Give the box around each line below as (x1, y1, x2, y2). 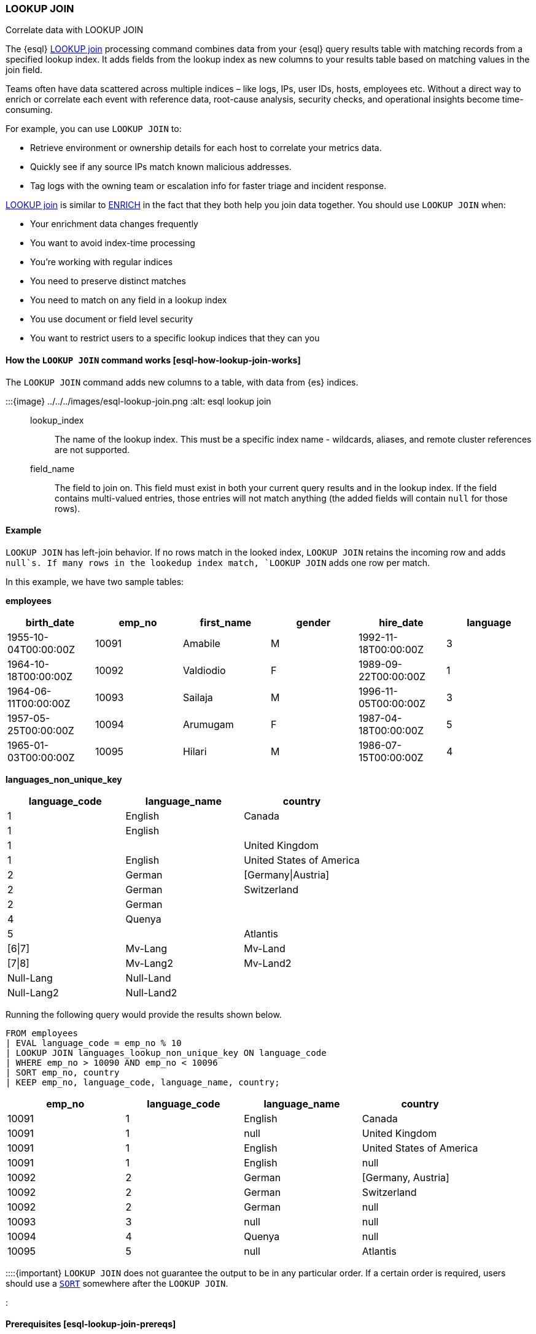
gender (296, 616, 331, 629)
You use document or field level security (30, 314, 193, 325)
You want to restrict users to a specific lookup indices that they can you (30, 333, 320, 344)
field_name (30, 463, 75, 474)
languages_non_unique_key (6, 774, 122, 785)
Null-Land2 (125, 986, 177, 999)
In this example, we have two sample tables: (6, 576, 184, 587)
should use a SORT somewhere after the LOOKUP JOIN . (6, 1278, 228, 1289)
